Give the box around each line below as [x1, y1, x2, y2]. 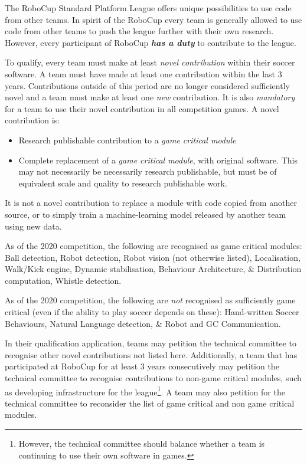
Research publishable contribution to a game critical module [18, 133, 236, 146]
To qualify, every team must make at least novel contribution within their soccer [5, 56, 295, 68]
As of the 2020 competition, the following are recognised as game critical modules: [5, 240, 302, 252]
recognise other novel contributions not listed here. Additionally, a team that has [5, 348, 298, 361]
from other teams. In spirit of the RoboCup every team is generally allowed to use [5, 13, 302, 25]
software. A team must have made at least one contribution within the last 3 [5, 67, 282, 80]
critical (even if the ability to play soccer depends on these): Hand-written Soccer [5, 306, 299, 318]
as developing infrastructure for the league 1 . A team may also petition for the [5, 384, 285, 398]
